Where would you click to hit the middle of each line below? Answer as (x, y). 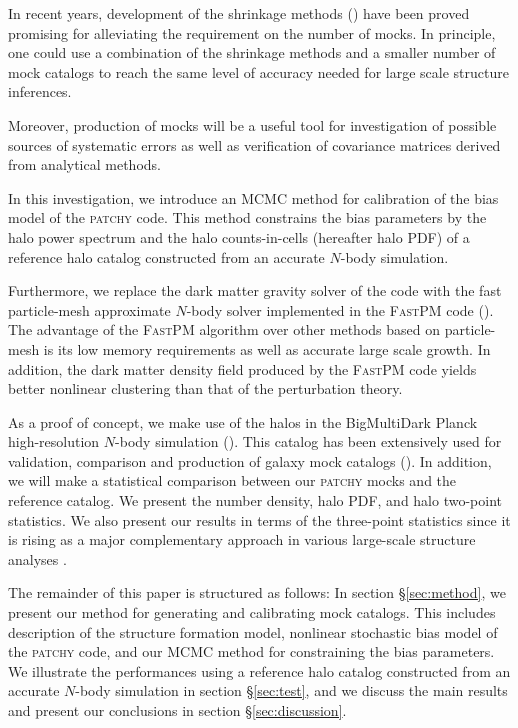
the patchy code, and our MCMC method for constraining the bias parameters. (251, 651)
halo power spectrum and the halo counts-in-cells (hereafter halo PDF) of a (239, 236)
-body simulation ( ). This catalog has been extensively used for (308, 441)
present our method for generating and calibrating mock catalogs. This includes (252, 612)
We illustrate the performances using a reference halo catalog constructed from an (259, 670)
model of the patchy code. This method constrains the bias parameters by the (247, 217)
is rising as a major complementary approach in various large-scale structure (242, 539)
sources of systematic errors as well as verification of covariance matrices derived (254, 144)
